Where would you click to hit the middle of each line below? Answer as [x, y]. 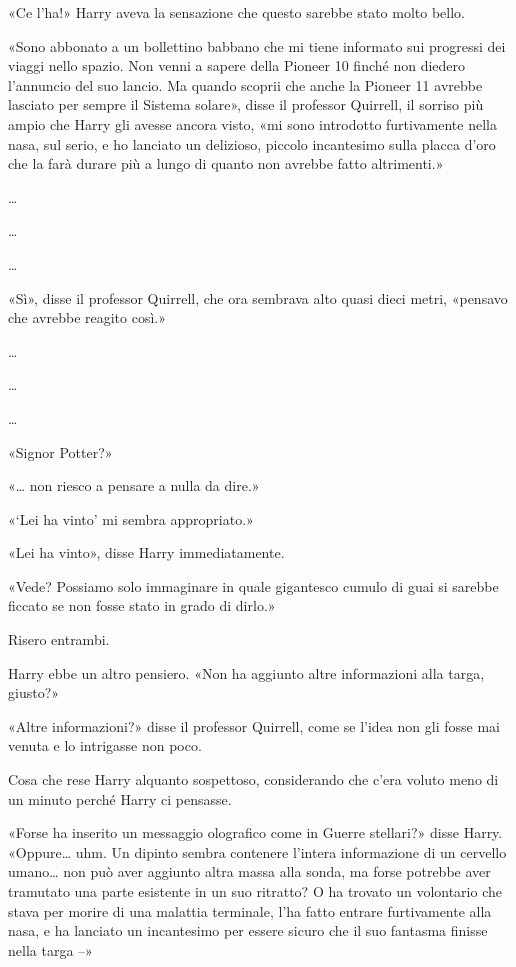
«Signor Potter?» [60, 451]
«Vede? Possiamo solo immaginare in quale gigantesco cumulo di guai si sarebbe [253, 585]
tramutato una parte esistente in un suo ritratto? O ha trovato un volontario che [255, 891]
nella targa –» [50, 949]
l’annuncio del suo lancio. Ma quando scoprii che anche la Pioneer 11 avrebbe [245, 84]
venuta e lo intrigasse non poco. [105, 745]
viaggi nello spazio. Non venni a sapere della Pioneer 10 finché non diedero [237, 65]
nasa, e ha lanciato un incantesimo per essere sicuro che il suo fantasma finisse [248, 930]
